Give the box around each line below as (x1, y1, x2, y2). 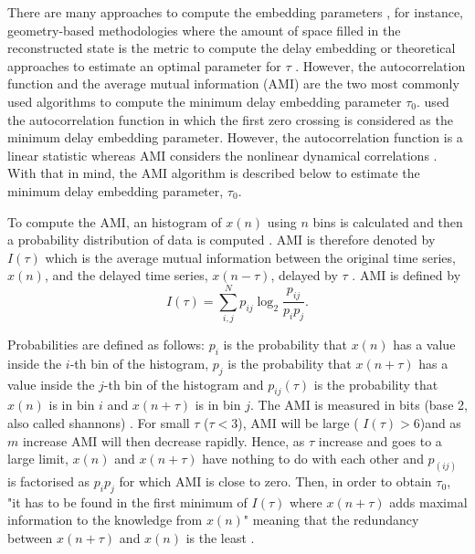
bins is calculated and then (312, 212, 463, 231)
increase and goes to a (318, 431, 442, 450)
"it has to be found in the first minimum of (7, 492, 248, 511)
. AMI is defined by (352, 266, 461, 285)
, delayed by (270, 266, 338, 285)
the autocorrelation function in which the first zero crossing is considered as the (7, 110, 453, 129)
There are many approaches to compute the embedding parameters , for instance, (7, 3, 463, 21)
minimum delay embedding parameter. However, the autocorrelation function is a (7, 128, 463, 147)
